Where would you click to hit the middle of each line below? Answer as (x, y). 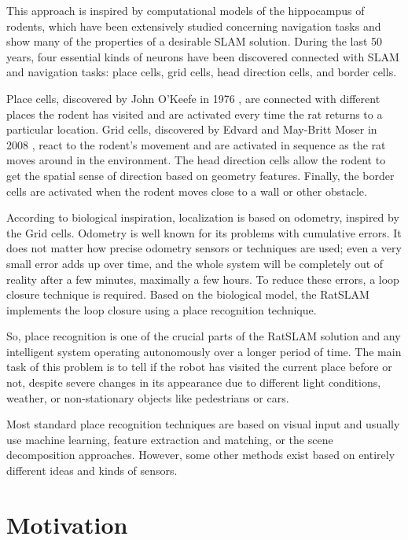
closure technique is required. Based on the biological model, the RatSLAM (188, 294)
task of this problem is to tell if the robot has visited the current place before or (199, 367)
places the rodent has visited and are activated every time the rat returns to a (195, 114)
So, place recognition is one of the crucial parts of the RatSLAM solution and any (204, 336)
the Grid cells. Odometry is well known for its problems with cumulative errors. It (204, 232)
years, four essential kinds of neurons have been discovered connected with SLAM (203, 56)
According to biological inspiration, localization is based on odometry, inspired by (203, 217)
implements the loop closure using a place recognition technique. (162, 309)
